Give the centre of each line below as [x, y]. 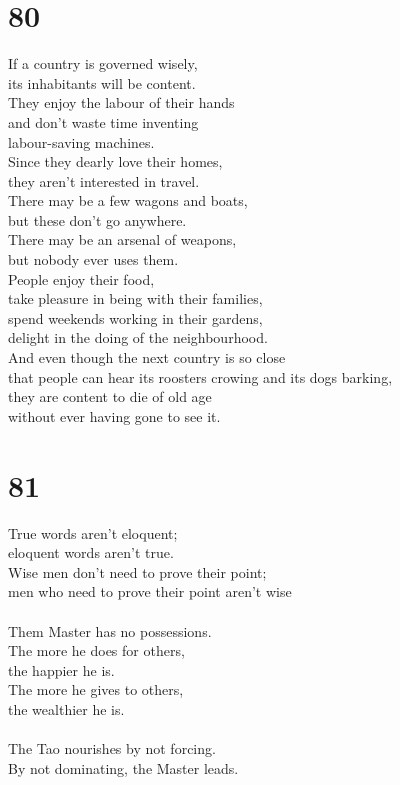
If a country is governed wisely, [103, 63]
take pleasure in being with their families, [135, 298]
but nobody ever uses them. [93, 259]
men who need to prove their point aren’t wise [150, 591]
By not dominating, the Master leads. [123, 767]
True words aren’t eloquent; [93, 532]
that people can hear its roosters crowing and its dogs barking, [200, 376]
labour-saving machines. [81, 141]
